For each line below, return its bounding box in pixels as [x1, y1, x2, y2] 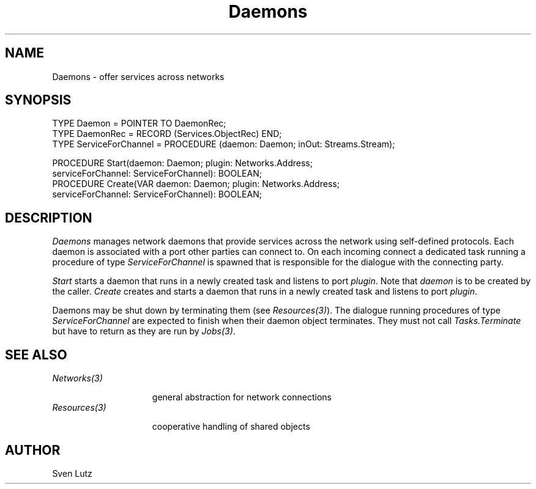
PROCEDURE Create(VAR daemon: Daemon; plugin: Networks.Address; [52, 178, 340, 189]
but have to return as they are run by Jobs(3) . [52, 326, 236, 337]
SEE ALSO [5, 347, 67, 362]
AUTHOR [5, 442, 61, 458]
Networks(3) [52, 373, 103, 384]
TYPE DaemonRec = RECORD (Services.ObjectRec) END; [52, 128, 282, 139]
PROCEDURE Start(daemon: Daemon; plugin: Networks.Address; [52, 158, 313, 169]
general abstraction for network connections [152, 392, 332, 403]
